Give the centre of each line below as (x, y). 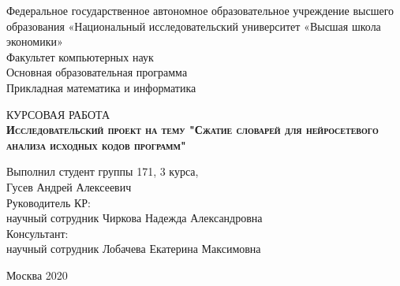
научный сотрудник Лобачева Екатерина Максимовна (134, 249)
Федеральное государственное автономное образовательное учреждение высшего (200, 10)
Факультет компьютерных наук (80, 56)
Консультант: (37, 233)
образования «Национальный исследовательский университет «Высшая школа (194, 26)
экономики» (35, 41)
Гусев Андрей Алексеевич (69, 186)
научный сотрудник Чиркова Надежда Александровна (135, 218)
